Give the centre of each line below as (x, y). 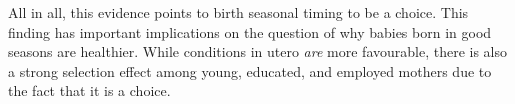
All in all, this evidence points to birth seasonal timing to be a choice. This (238, 12)
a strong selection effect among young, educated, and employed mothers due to (250, 70)
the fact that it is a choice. (89, 90)
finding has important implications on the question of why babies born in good (250, 31)
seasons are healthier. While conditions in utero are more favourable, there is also (257, 51)
